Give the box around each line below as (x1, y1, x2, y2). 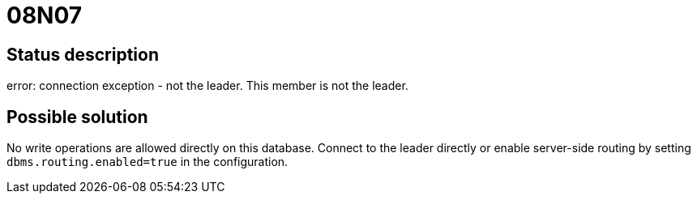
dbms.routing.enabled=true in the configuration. (6, 155, 289, 169)
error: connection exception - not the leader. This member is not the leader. (6, 79, 408, 93)
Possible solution (6, 106, 148, 127)
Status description (6, 44, 160, 65)
